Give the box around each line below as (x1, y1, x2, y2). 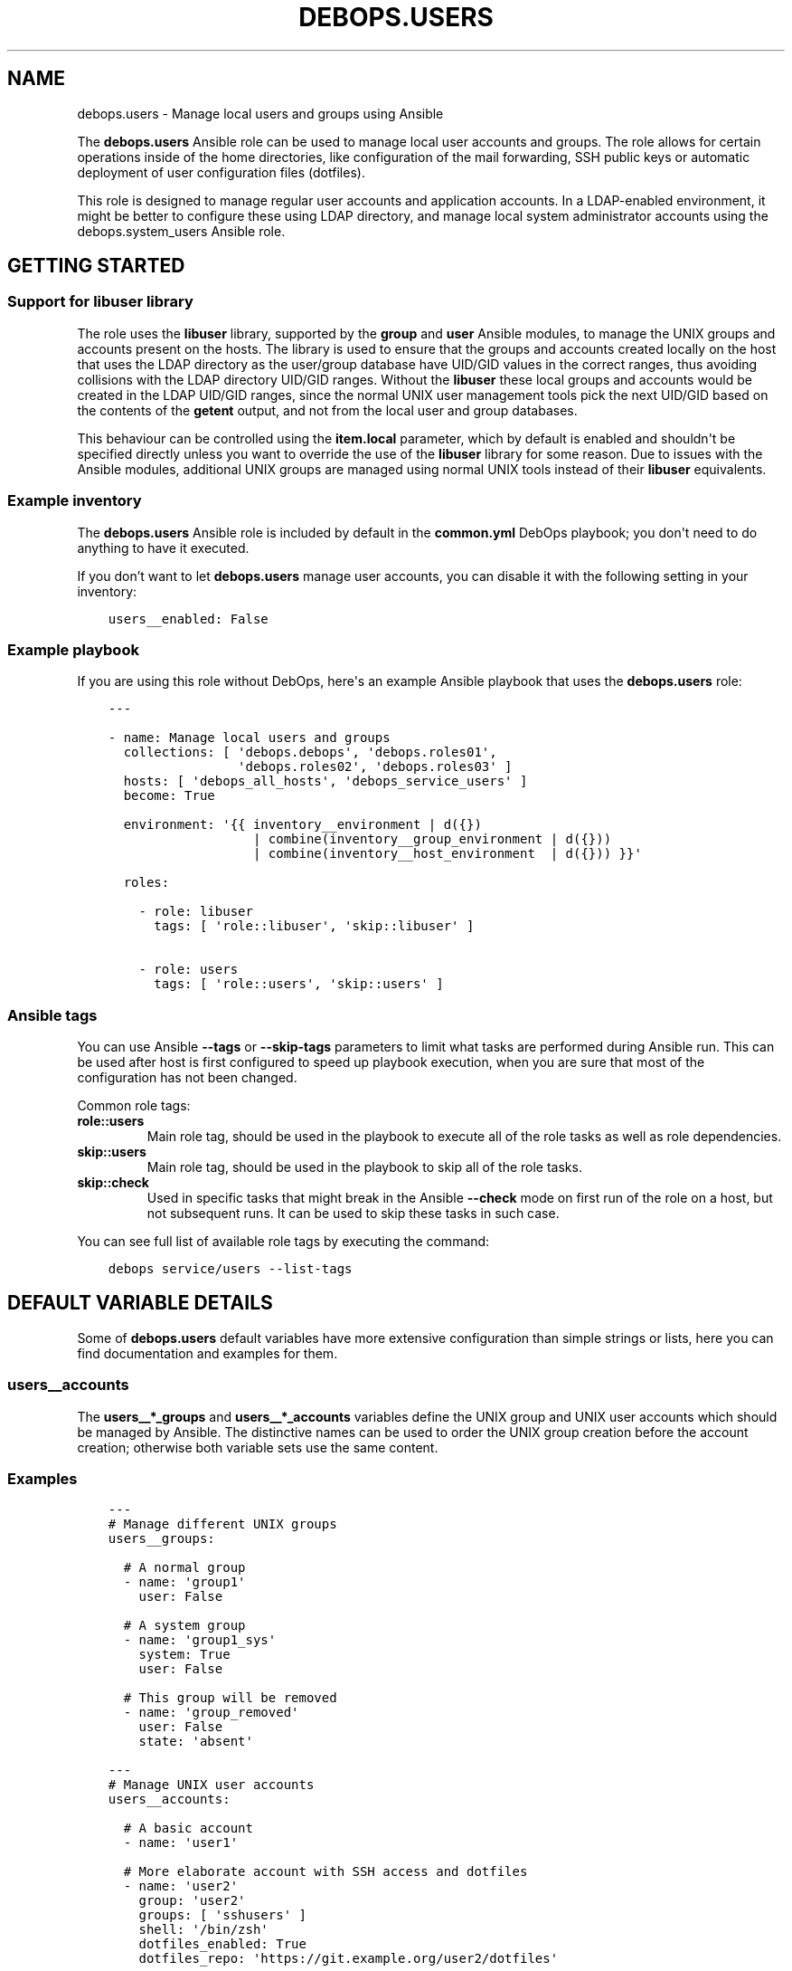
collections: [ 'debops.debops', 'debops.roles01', (123, 745, 497, 760)
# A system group (123, 1618, 246, 1633)
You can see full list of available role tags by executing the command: (77, 1233, 490, 1250)
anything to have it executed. (77, 539, 250, 556)
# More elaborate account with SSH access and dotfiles (123, 1864, 528, 1880)
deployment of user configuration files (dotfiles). (77, 164, 365, 180)
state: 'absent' (138, 1734, 253, 1749)
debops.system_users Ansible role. (77, 223, 286, 239)
